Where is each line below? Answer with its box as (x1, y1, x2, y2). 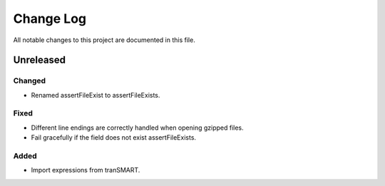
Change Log (13, 11, 87, 26)
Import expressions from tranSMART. (31, 166, 140, 175)
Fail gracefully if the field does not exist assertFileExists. (31, 133, 196, 142)
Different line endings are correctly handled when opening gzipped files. (31, 123, 244, 132)
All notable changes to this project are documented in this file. (13, 36, 195, 44)
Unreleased (13, 54, 66, 66)
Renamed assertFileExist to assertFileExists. (31, 91, 160, 99)
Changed (13, 76, 46, 86)
